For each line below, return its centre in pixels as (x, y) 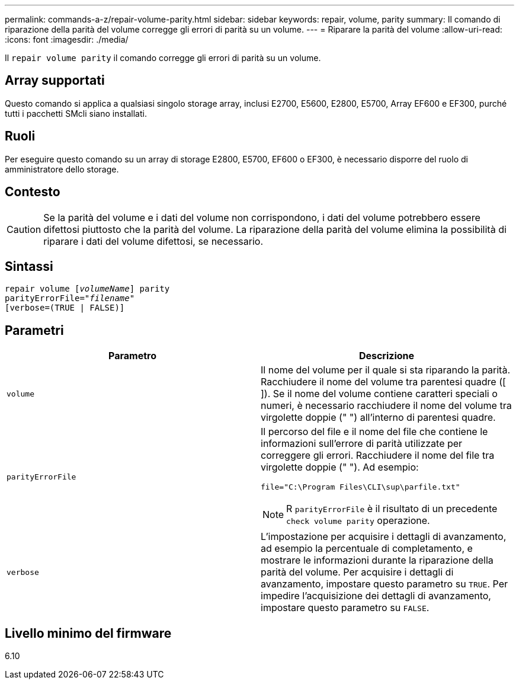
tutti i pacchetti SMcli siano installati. (76, 113)
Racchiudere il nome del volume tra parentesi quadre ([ (383, 382)
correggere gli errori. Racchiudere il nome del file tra (378, 456)
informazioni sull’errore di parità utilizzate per (362, 444)
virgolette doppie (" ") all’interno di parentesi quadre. (378, 418)
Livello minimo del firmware (88, 633)
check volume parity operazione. (358, 521)
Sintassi (29, 266)
